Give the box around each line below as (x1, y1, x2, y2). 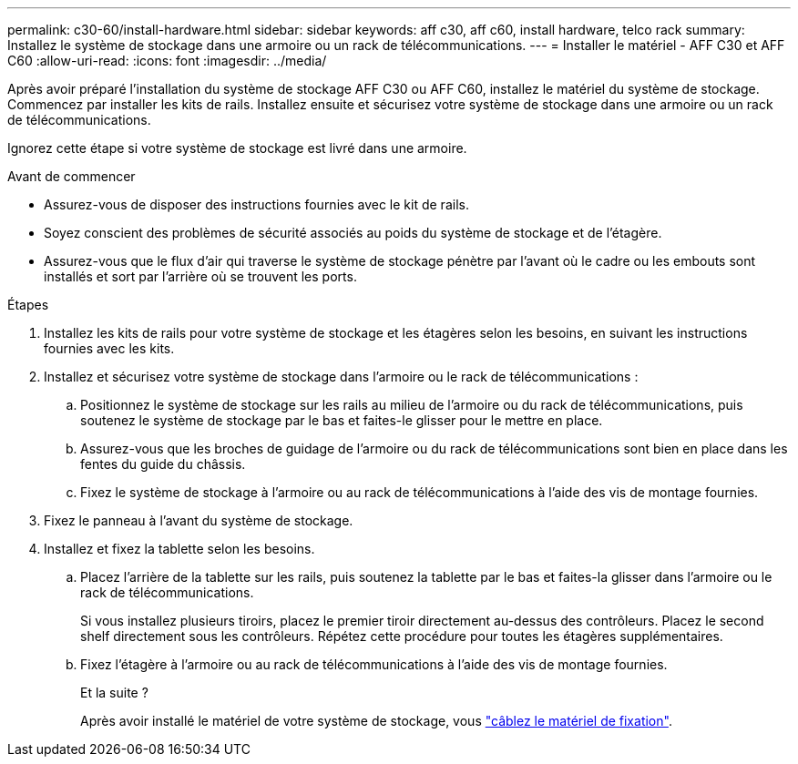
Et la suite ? (80, 685, 148, 700)
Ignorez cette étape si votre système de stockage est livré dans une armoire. (7, 140, 467, 156)
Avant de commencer (7, 168, 136, 184)
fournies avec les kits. (44, 341, 175, 356)
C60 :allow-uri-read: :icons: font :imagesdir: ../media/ (7, 53, 327, 68)
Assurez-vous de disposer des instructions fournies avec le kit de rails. (44, 197, 469, 212)
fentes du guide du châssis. (80, 456, 246, 472)
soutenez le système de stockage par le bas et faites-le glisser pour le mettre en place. (80, 413, 603, 428)
